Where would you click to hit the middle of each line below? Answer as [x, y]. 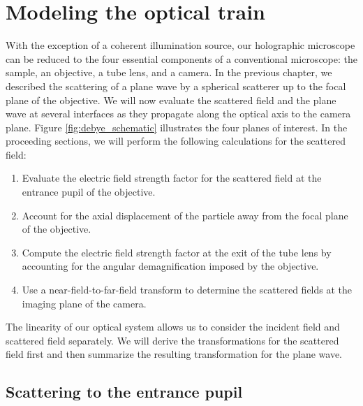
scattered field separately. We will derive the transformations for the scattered [172, 340]
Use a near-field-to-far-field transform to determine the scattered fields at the [187, 290]
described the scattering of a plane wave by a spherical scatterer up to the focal [176, 86]
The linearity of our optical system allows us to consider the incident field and [173, 327]
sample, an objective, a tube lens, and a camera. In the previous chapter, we [169, 72]
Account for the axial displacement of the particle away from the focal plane [185, 215]
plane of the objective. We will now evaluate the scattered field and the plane [171, 100]
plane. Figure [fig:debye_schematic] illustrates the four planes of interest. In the [177, 127]
